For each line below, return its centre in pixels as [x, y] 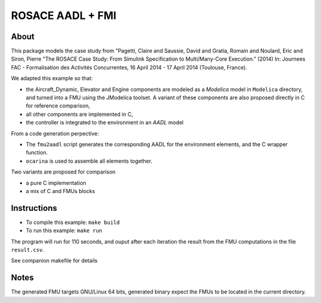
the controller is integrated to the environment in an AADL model [105, 122]
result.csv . [28, 250]
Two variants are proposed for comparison [63, 172]
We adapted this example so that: [52, 78]
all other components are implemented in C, [79, 114]
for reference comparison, [58, 106]
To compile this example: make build [73, 222]
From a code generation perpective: [55, 133]
